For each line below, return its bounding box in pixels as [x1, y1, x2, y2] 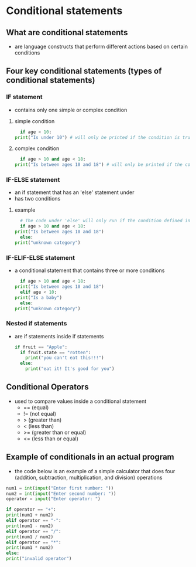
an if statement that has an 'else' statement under [14, 189, 135, 196]
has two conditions [14, 195, 61, 202]
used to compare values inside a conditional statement [14, 398, 147, 405]
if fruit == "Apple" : [14, 344, 68, 350]
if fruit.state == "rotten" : [20, 349, 91, 355]
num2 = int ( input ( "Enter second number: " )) [6, 491, 116, 497]
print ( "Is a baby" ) [14, 294, 63, 300]
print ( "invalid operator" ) [6, 556, 72, 562]
